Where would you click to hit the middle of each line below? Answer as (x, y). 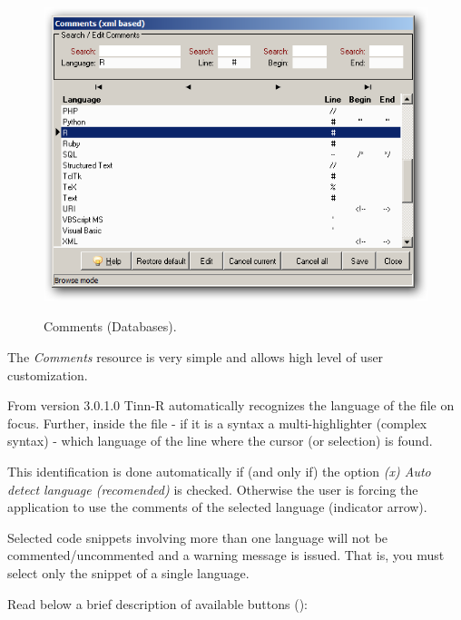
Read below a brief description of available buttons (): (158, 603)
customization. (48, 374)
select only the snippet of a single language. (128, 572)
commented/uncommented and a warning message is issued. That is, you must (226, 555)
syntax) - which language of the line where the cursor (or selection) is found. (220, 441)
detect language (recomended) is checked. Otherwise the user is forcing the (213, 489)
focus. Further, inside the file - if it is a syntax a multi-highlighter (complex (217, 423)
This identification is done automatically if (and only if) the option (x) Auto (219, 471)
